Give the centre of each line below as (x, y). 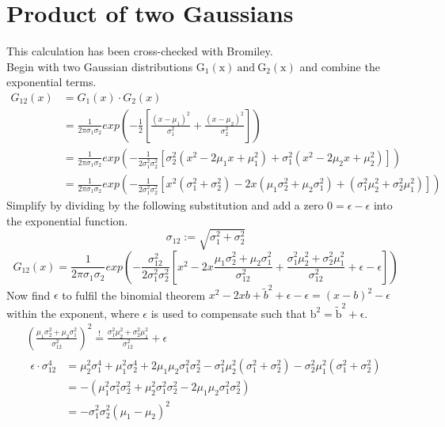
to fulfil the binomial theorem (134, 295)
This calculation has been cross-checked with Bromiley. (140, 51)
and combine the (340, 66)
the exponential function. (67, 220)
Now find (29, 295)
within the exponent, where (73, 313)
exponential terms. (51, 82)
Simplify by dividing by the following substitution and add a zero (165, 205)
